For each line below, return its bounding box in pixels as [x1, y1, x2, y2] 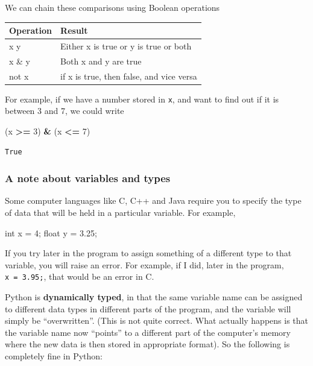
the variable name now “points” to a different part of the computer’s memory [5, 326, 291, 338]
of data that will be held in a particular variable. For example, [5, 206, 236, 218]
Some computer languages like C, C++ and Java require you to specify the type [5, 194, 302, 207]
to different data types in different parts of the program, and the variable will [5, 302, 291, 315]
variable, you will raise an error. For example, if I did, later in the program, [5, 258, 284, 271]
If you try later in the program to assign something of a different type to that [5, 247, 292, 259]
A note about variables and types [5, 171, 171, 186]
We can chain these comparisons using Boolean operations [5, 1, 220, 13]
